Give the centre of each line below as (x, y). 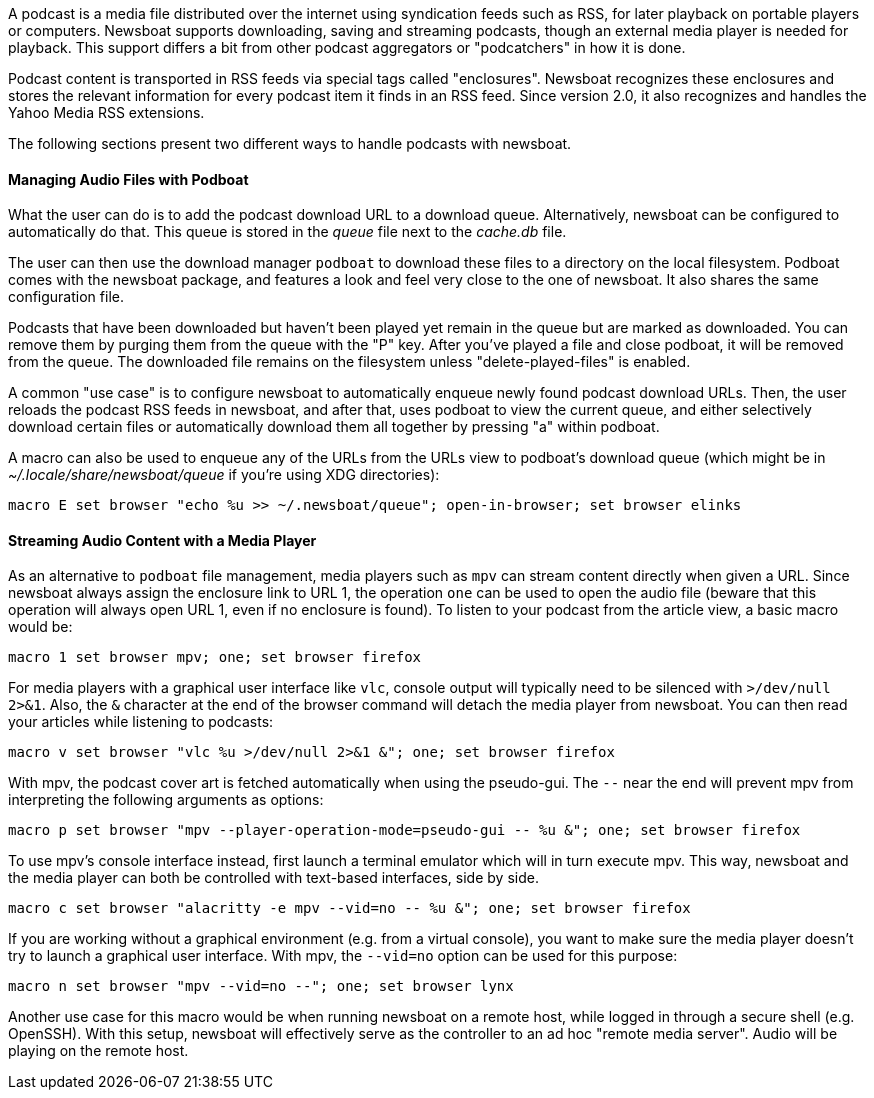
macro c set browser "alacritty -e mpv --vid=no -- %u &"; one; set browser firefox (349, 908)
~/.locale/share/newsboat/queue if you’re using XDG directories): (224, 475)
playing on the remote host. (98, 1051)
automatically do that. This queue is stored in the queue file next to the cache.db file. (287, 232)
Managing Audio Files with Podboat (128, 179)
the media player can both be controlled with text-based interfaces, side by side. (273, 878)
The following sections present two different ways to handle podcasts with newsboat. (290, 143)
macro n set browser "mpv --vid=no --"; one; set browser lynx (261, 986)
